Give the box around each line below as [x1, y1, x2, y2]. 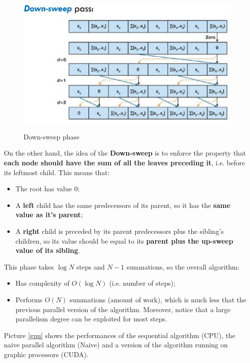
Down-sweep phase [23, 131, 80, 141]
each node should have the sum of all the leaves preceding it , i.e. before [4, 158, 245, 168]
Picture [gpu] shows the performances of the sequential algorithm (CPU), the [4, 330, 235, 340]
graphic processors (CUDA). [4, 349, 89, 359]
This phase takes [4, 261, 54, 272]
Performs [15, 294, 43, 304]
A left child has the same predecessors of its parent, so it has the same [15, 200, 230, 210]
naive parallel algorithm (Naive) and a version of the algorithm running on [4, 340, 228, 350]
